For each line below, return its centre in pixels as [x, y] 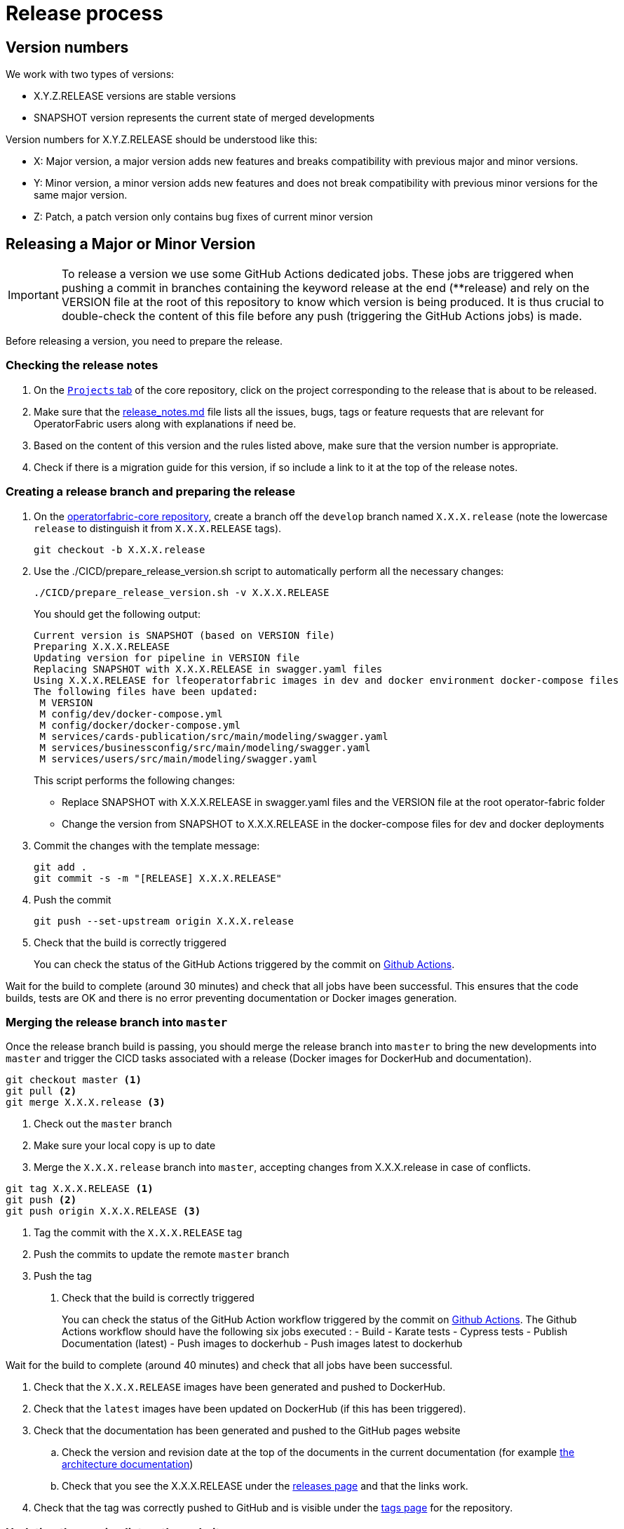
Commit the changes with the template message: [147, 845]
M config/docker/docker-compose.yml [140, 725]
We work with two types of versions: [90, 74]
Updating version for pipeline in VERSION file [167, 657]
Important [33, 295]
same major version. [81, 195]
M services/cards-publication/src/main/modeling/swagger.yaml [214, 736]
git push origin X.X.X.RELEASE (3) [103, 1211]
